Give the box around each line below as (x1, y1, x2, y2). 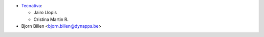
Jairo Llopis (33, 10, 57, 16)
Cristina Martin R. (33, 16, 68, 22)
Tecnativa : (21, 3, 43, 8)
